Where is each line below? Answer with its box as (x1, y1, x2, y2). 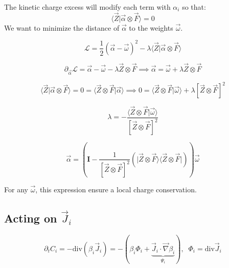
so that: (182, 2, 206, 12)
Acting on (4, 210, 57, 226)
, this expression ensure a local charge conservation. (35, 184, 197, 194)
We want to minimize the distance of (4, 22, 120, 33)
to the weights (129, 22, 173, 33)
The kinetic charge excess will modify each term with (4, 2, 171, 12)
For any (4, 184, 28, 194)
